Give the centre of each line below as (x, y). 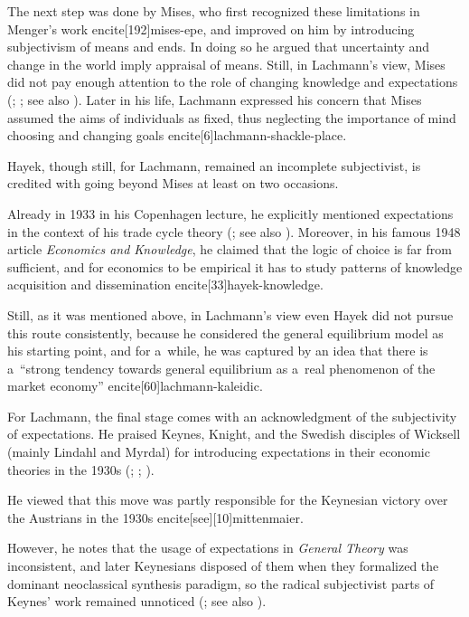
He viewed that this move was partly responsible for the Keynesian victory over (228, 500)
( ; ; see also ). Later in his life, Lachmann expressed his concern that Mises (215, 99)
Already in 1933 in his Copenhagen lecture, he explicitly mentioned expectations (230, 213)
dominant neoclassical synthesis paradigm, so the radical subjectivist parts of (221, 583)
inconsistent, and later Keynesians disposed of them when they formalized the (223, 566)
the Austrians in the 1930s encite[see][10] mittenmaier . (155, 517)
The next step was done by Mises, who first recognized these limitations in (214, 11)
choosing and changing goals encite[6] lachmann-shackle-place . (177, 135)
